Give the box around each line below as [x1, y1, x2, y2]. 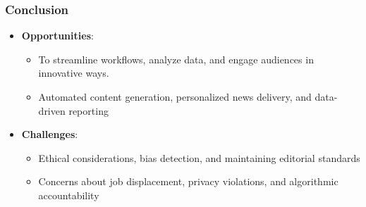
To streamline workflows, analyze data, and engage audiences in [38, 51, 314, 66]
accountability [38, 187, 99, 202]
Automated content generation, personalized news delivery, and [38, 89, 312, 103]
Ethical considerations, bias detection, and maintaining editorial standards [38, 150, 360, 165]
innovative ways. [38, 65, 109, 80]
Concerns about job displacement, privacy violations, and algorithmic [38, 174, 338, 189]
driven [38, 103, 66, 118]
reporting [68, 103, 109, 118]
